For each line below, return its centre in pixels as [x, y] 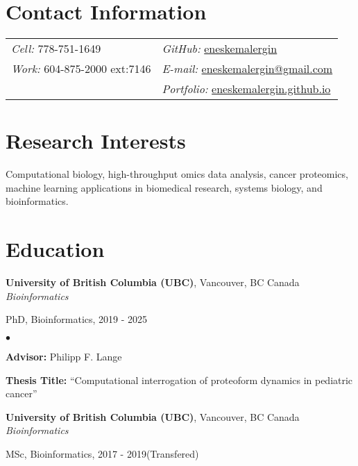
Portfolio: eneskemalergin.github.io [246, 89]
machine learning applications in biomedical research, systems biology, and [164, 187]
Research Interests [96, 141]
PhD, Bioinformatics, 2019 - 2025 [77, 319]
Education [55, 249]
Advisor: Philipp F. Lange [64, 356]
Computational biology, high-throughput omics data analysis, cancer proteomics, [177, 174]
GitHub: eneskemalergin [220, 49]
